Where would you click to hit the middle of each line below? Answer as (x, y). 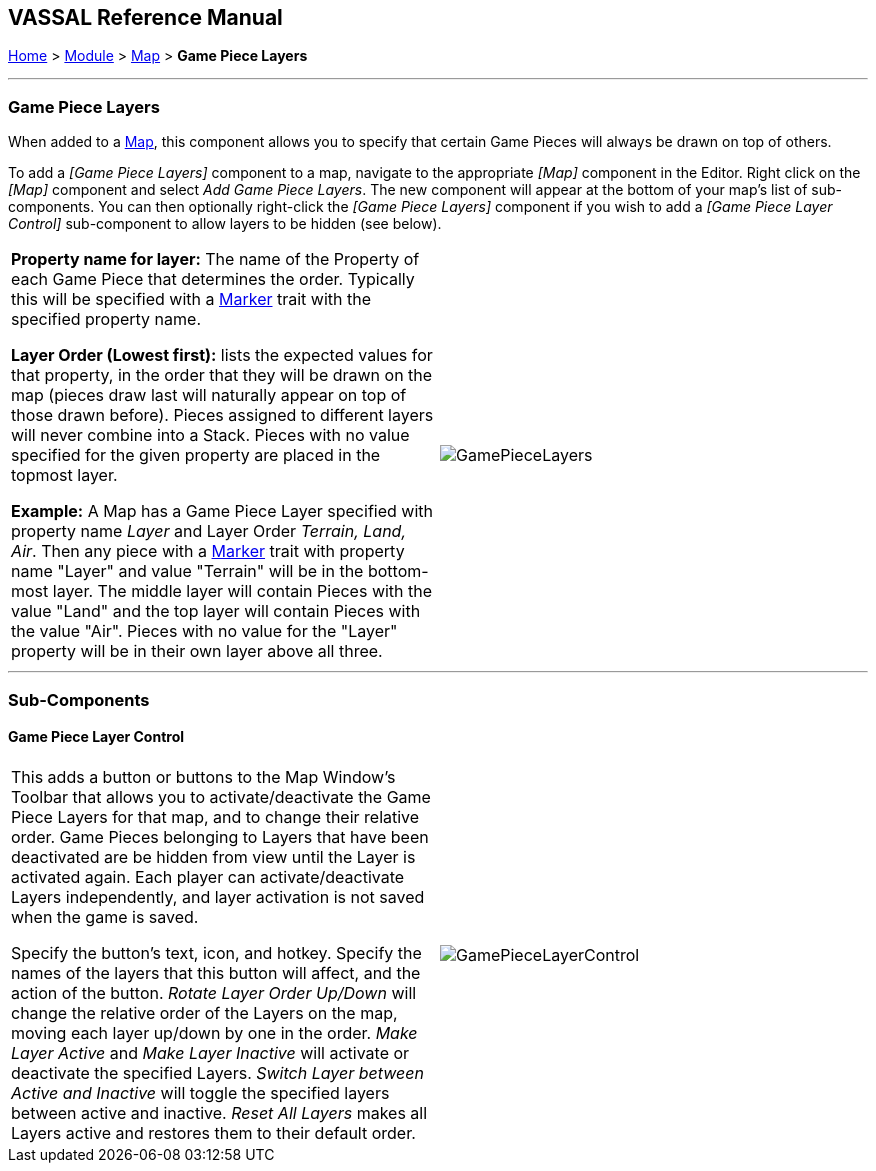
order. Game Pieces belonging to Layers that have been (220, 836)
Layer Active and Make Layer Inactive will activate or (210, 1052)
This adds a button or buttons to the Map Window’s (203, 776)
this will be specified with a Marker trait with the (191, 299)
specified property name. (106, 319)
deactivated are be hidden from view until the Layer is (213, 856)
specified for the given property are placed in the (196, 455)
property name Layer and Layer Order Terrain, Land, (208, 531)
